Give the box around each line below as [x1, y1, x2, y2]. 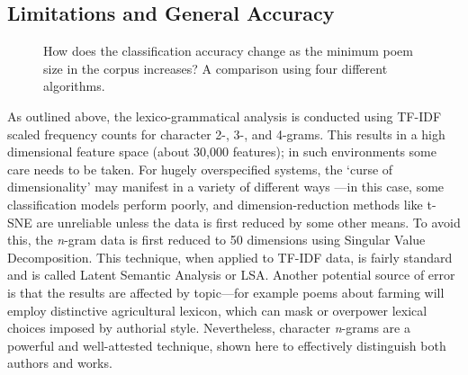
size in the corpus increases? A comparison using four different [43, 58, 388, 77]
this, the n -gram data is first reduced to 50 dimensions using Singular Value [7, 230, 426, 249]
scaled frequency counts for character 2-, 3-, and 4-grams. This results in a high [7, 124, 445, 143]
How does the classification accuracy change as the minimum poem [43, 41, 413, 60]
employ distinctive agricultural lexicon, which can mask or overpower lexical [7, 300, 427, 319]
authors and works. [7, 353, 112, 372]
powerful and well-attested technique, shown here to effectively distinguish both [7, 335, 446, 354]
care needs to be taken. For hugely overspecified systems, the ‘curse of [7, 159, 393, 178]
